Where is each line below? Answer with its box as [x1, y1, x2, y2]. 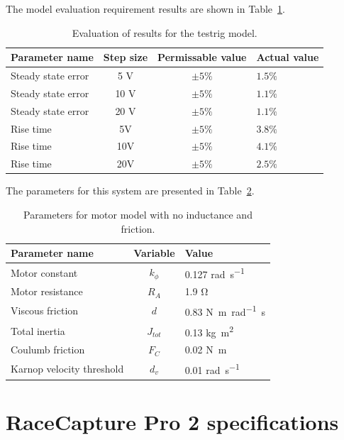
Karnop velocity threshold [11, 361, 124, 375]
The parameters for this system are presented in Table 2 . [6, 183, 255, 198]
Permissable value [157, 50, 247, 65]
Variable [133, 246, 175, 260]
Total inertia [11, 323, 65, 338]
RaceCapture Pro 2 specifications [6, 407, 339, 436]
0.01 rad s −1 [184, 361, 240, 377]
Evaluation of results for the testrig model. [72, 25, 257, 40]
